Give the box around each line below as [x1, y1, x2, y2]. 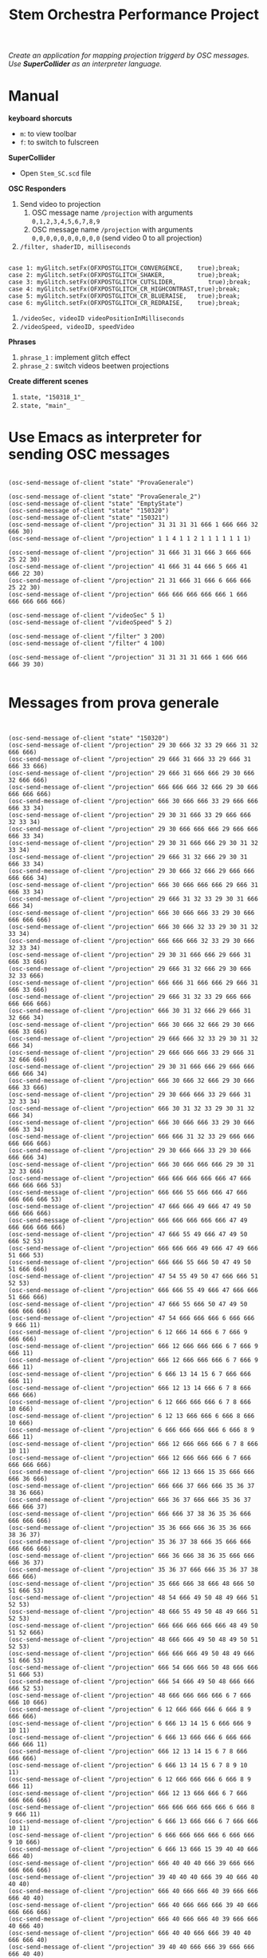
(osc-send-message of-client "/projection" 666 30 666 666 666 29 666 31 [8, 881, 259, 889]
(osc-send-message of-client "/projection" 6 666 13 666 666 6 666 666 [8, 1734, 251, 1742]
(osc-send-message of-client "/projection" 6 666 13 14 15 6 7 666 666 [8, 1370, 251, 1378]
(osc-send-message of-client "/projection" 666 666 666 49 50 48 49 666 [8, 1650, 255, 1658]
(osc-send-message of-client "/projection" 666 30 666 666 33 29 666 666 [8, 797, 259, 805]
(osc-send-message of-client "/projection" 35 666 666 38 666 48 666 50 [8, 1579, 255, 1587]
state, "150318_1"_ [19, 394, 85, 402]
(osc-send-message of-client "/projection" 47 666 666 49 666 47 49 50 [8, 1203, 251, 1211]
